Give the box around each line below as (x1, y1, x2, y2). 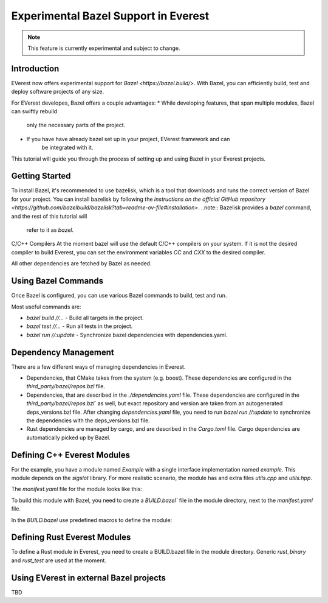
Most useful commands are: (11, 303, 81, 310)
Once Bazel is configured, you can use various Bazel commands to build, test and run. (11, 292, 227, 299)
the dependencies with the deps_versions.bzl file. (26, 417, 150, 424)
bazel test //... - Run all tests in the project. (26, 322, 133, 330)
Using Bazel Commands (11, 276, 104, 286)
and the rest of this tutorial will (11, 212, 87, 220)
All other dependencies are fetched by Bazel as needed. (11, 260, 152, 267)
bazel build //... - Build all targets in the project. (26, 314, 144, 321)
